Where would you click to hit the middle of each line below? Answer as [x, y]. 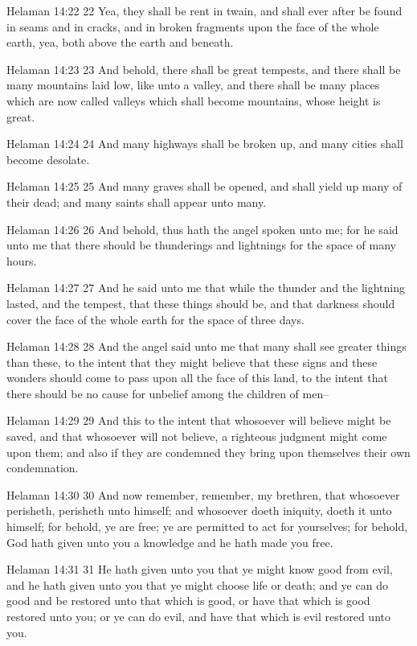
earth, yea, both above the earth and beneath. [120, 42]
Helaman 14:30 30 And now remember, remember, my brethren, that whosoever [203, 494]
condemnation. [43, 468]
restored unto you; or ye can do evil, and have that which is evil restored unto [198, 616]
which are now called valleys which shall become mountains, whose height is [194, 100]
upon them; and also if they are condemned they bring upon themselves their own [208, 452]
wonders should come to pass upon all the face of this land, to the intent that [197, 378]
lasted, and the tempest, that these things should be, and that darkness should [201, 303]
